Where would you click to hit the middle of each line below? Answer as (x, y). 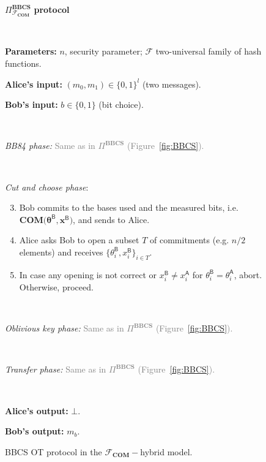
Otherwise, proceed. (56, 286)
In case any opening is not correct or (88, 274)
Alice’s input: (34, 84)
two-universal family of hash (209, 51)
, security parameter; (103, 51)
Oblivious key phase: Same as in (65, 328)
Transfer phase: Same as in (56, 369)
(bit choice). (121, 104)
